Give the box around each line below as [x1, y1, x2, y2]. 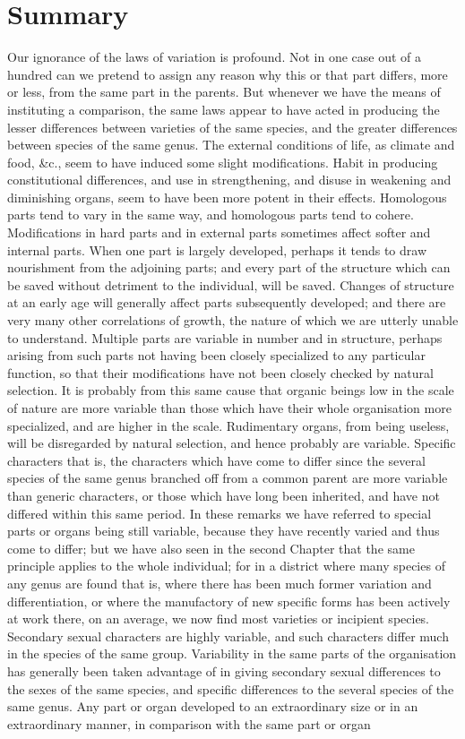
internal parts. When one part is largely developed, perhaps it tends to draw [7, 240, 427, 259]
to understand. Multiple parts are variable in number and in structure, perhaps [7, 328, 443, 347]
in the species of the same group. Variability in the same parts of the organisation [7, 644, 457, 663]
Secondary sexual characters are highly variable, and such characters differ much [7, 626, 449, 645]
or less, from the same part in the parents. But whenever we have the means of [7, 82, 441, 101]
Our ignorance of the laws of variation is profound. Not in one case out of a [7, 47, 422, 66]
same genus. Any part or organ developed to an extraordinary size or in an [7, 697, 418, 716]
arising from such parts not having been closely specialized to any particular [7, 346, 426, 365]
